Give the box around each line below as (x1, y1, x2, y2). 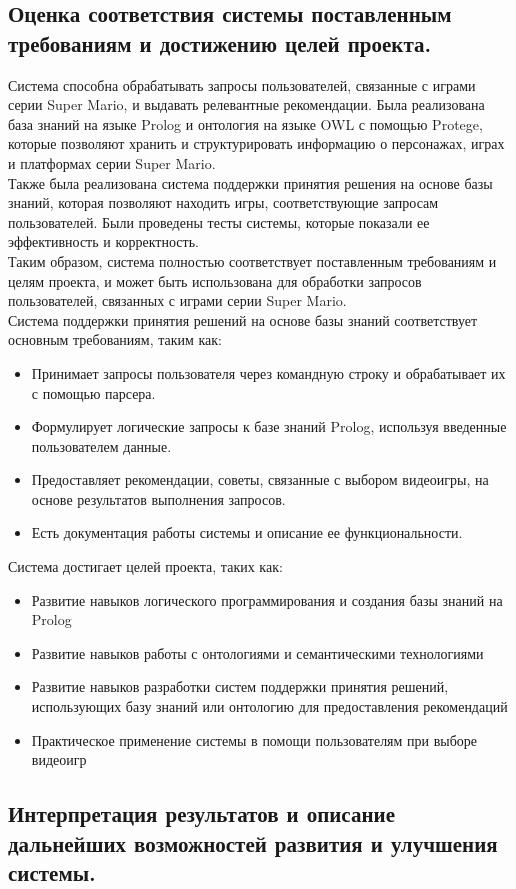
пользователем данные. (31, 435, 172, 456)
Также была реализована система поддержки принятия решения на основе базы (8, 172, 493, 193)
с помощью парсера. (31, 382, 156, 403)
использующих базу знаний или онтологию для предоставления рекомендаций (31, 696, 508, 717)
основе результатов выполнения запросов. (31, 488, 286, 509)
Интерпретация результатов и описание (8, 798, 395, 829)
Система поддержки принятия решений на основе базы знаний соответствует (8, 309, 478, 330)
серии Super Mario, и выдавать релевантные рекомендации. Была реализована (8, 94, 485, 115)
